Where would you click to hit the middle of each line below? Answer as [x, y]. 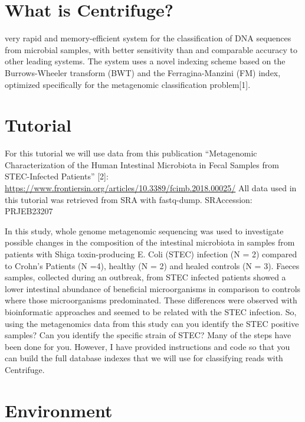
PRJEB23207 [29, 211]
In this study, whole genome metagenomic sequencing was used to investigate [144, 230]
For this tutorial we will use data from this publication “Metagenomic [131, 153]
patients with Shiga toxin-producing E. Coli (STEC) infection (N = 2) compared [151, 253]
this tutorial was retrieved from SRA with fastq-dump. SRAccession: [129, 199]
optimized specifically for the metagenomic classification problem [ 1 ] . [128, 84]
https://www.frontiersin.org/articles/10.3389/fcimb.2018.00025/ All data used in [151, 188]
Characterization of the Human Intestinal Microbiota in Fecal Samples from [142, 164]
